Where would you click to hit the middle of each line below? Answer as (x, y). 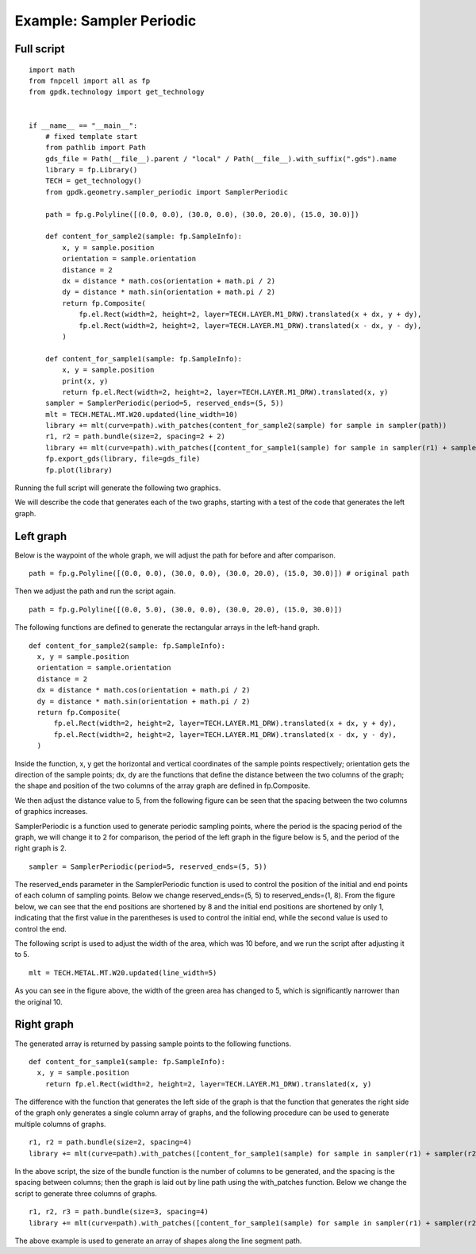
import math (52, 70)
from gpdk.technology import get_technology (117, 92)
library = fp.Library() (91, 170)
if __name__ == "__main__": (83, 125)
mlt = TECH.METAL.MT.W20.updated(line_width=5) (123, 972)
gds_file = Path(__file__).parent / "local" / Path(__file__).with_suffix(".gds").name (221, 158)
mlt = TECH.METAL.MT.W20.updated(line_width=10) (141, 414)
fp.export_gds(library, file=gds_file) (123, 459)
